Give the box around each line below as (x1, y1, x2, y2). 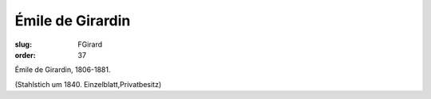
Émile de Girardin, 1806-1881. (14, 65, 111, 74)
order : (14, 50, 36, 59)
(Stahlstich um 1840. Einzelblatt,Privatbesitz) (14, 79, 162, 89)
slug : (14, 40, 32, 49)
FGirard (77, 40, 103, 49)
